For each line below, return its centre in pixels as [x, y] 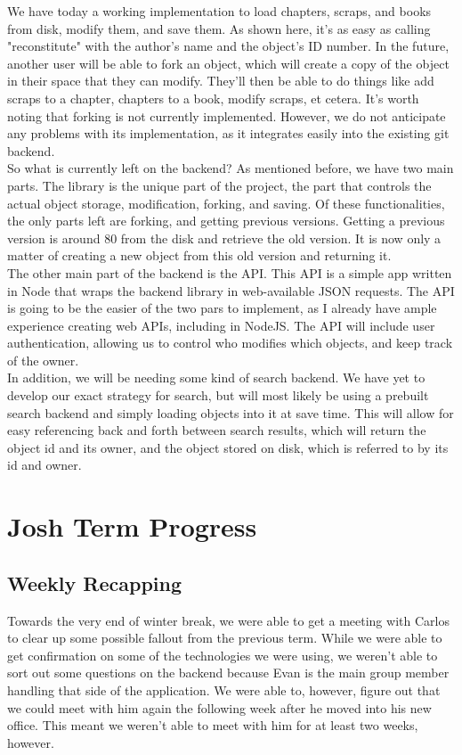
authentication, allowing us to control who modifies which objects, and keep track [230, 343]
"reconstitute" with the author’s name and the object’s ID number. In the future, [228, 46]
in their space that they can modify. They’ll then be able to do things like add [221, 81]
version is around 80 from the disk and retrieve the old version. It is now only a [224, 238]
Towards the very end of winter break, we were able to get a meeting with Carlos [228, 620]
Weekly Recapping [95, 583]
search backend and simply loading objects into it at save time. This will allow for [231, 412]
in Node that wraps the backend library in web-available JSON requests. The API [231, 290]
